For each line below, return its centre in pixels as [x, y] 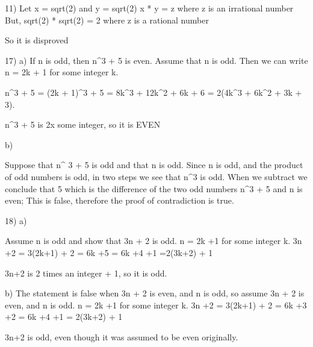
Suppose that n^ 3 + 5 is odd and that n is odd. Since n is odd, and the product [154, 165]
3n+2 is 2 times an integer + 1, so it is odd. [86, 273]
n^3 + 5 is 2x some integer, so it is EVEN [83, 124]
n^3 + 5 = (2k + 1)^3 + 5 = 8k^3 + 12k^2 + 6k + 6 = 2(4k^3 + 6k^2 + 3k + [153, 92]
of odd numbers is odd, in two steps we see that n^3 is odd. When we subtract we [156, 176]
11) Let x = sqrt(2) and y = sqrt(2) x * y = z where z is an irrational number [149, 8]
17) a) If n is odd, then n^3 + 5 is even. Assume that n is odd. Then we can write [156, 60]
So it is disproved [37, 40]
